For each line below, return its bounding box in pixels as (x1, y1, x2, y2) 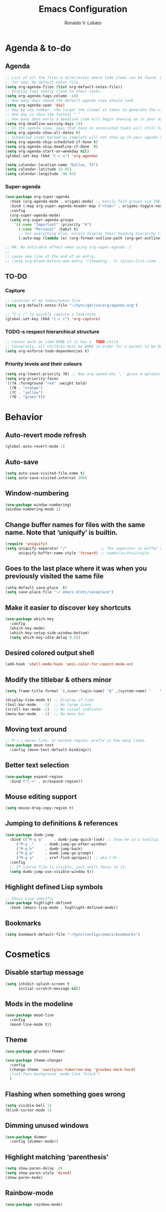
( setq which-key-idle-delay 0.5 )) (9, 635, 81, 640)
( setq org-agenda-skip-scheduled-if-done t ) (5, 140, 98, 145)
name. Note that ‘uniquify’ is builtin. (5, 528, 118, 536)
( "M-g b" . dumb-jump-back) (16, 846, 83, 851)
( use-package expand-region (5, 774, 63, 779)
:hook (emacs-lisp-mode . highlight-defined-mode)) (9, 905, 119, 910)
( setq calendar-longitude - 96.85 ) (5, 172, 77, 177)
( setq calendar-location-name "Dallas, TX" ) (5, 162, 98, 167)
